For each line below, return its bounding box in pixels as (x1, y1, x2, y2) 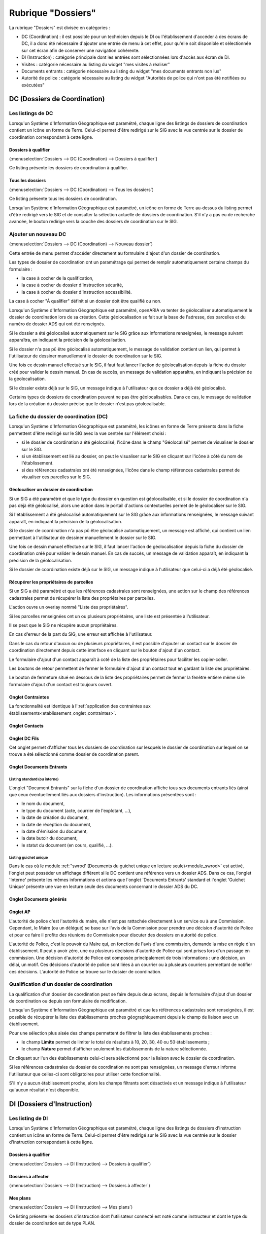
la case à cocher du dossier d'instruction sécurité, (21, 282, 123, 288)
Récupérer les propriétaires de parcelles (9, 579, 94, 585)
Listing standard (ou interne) (9, 777, 59, 782)
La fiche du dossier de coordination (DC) (9, 413, 108, 420)
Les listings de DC (9, 110, 53, 117)
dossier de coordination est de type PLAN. (9, 1220, 96, 1226)
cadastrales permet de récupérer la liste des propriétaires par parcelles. (9, 595, 155, 601)
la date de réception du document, (21, 821, 92, 827)
